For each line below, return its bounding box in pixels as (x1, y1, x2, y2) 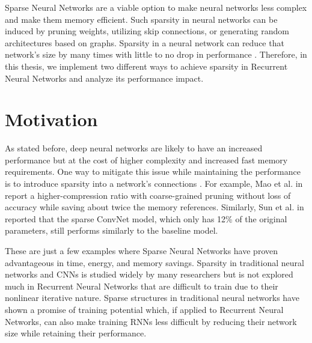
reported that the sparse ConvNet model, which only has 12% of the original (5, 212, 287, 225)
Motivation (5, 107, 98, 132)
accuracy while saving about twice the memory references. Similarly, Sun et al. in (5, 201, 304, 213)
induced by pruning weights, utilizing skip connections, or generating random (5, 25, 289, 37)
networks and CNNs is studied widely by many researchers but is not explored (5, 268, 293, 281)
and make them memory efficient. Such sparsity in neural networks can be (5, 13, 278, 25)
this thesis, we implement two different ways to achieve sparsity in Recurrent (5, 59, 288, 72)
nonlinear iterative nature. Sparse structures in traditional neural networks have (5, 291, 299, 304)
